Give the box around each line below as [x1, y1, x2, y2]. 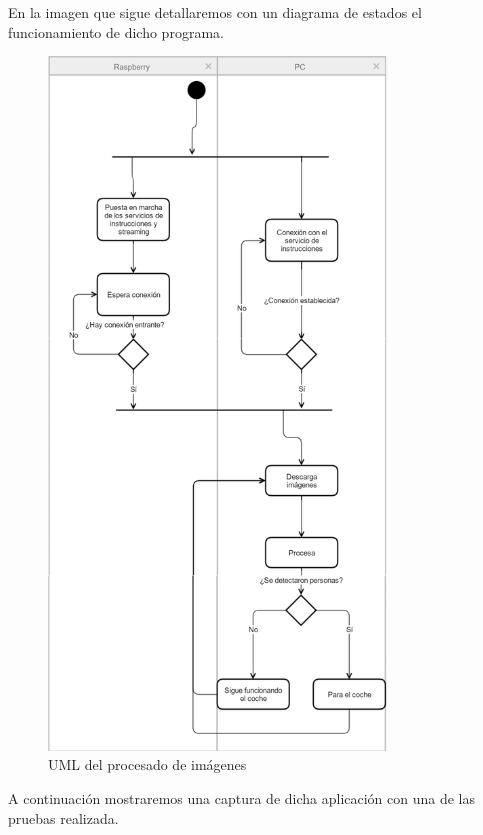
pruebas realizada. [8, 807, 119, 828]
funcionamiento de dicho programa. [8, 21, 224, 42]
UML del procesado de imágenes [48, 754, 247, 775]
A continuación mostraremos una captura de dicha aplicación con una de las [8, 788, 476, 809]
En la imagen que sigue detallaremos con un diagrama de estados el [8, 2, 422, 22]
